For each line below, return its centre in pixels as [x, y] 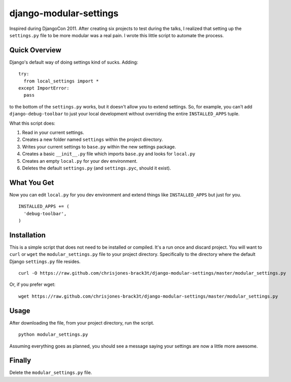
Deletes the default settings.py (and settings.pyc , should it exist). [96, 168]
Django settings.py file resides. [45, 261]
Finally [20, 360]
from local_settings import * [61, 81]
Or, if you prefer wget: [33, 284]
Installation [27, 235]
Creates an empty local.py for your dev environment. [80, 161]
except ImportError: [44, 88]
